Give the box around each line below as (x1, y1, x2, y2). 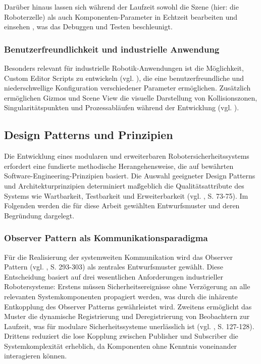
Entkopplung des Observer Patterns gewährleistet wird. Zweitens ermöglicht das (4, 301, 252, 311)
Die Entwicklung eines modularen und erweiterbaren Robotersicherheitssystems (4, 151, 249, 161)
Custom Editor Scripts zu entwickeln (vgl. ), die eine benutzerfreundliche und (4, 72, 244, 83)
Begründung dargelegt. (4, 210, 75, 220)
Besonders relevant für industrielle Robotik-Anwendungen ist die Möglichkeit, (4, 63, 244, 73)
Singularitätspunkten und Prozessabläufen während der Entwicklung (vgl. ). (4, 102, 239, 113)
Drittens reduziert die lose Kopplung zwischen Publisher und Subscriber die (4, 331, 238, 341)
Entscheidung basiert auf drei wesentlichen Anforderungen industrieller (4, 271, 224, 282)
